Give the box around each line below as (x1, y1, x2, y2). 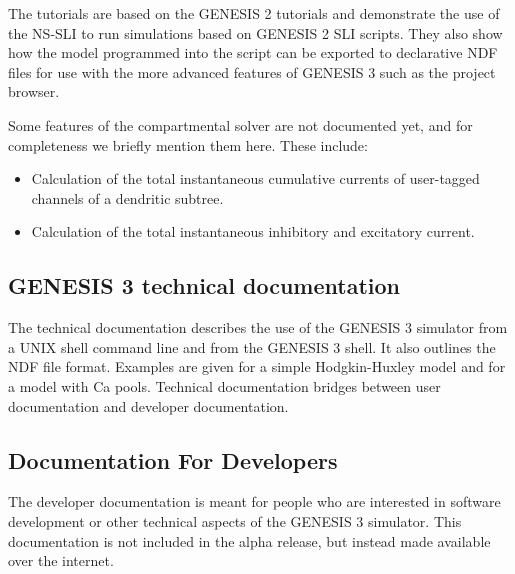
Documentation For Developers (8, 444, 338, 475)
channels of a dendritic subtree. (31, 187, 224, 208)
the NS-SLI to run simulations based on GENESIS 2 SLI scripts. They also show (8, 22, 503, 43)
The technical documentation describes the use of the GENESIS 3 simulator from (8, 317, 508, 338)
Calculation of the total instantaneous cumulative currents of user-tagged (31, 168, 480, 189)
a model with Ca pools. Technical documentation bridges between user (8, 375, 441, 396)
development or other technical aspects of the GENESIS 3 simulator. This (8, 510, 462, 531)
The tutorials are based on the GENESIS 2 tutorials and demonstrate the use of (8, 3, 500, 23)
